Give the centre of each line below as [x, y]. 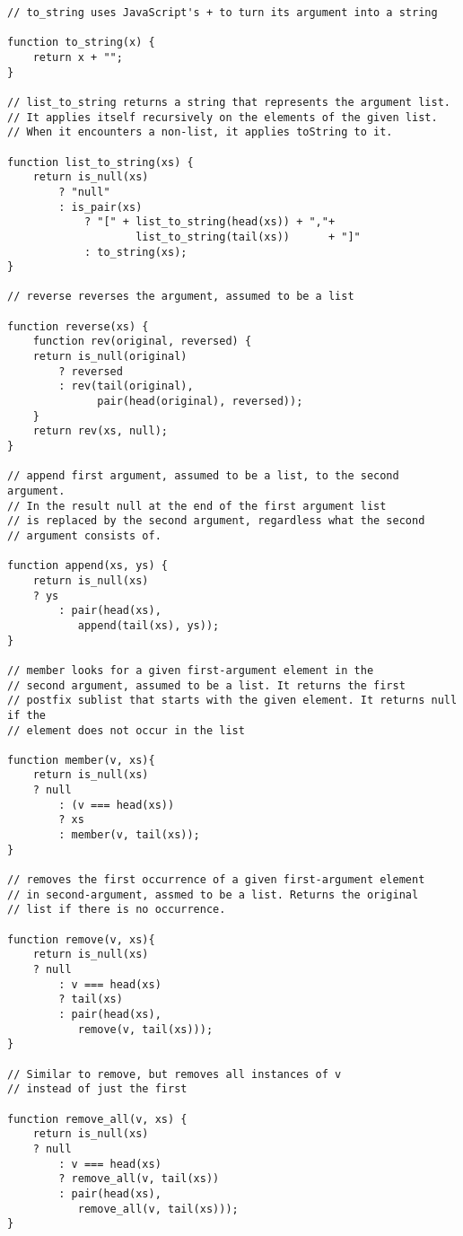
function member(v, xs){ [81, 760]
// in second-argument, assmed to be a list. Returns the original [213, 894]
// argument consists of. [84, 535]
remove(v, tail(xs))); [145, 1029]
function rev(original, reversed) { [142, 342]
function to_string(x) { [81, 43]
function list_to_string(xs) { [100, 162]
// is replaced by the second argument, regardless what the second [216, 521]
